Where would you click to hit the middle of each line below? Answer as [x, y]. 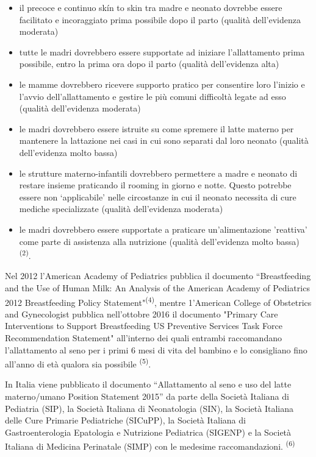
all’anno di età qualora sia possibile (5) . [78, 363]
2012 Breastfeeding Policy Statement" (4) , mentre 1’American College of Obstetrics [158, 301]
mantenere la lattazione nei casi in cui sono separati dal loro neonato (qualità [164, 140]
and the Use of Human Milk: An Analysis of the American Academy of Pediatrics [157, 287]
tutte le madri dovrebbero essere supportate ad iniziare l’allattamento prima [162, 51]
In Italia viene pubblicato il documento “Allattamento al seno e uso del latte [148, 384]
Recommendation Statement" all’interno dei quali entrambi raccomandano [143, 337]
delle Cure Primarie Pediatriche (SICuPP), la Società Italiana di [125, 420]
